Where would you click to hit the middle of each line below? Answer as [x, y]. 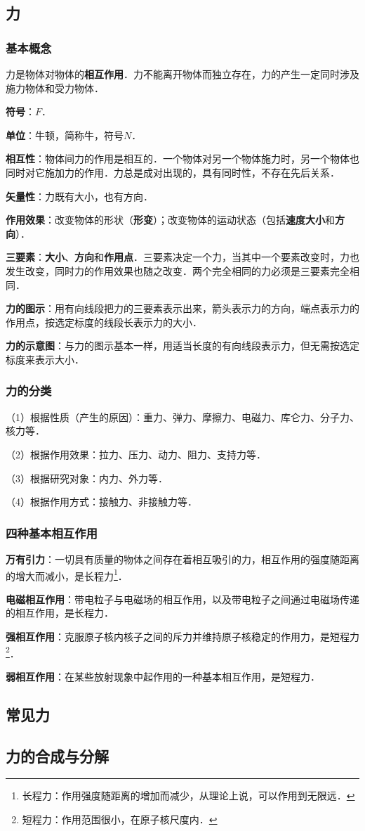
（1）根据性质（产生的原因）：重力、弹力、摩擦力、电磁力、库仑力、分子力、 [182, 417]
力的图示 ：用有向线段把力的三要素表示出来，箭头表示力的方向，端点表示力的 [182, 308]
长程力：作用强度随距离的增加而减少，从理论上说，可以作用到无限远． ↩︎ [188, 795]
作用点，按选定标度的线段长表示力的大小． [104, 322]
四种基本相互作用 [52, 533]
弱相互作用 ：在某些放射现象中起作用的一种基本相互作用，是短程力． [163, 676]
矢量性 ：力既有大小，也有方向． [79, 196]
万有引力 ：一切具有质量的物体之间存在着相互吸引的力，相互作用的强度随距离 [182, 559]
